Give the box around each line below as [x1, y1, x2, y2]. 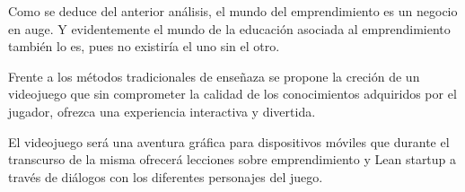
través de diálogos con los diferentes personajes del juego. [8, 167, 323, 186]
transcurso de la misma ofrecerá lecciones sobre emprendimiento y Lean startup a [8, 150, 457, 169]
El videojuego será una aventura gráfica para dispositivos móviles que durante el [8, 132, 450, 151]
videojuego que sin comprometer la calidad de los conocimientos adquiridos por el [8, 84, 457, 103]
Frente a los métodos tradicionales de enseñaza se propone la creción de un [8, 66, 420, 85]
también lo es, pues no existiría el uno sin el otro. [8, 37, 280, 56]
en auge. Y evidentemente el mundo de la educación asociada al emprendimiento [8, 19, 451, 38]
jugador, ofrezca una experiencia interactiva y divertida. [8, 101, 316, 120]
